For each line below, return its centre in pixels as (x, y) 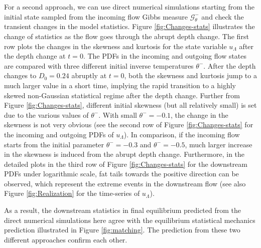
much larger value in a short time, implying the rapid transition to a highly (120, 85)
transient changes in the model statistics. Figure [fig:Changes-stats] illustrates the (129, 26)
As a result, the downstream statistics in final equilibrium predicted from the (122, 210)
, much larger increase (219, 144)
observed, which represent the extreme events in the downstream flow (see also (125, 183)
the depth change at (35, 56)
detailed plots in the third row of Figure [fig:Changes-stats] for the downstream (126, 164)
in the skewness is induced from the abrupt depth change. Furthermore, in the (124, 154)
